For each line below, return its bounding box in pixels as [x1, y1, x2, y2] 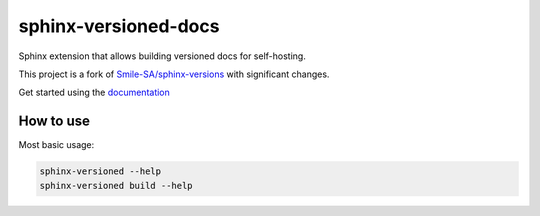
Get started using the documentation [18, 86, 170, 99]
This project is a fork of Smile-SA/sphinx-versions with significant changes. [18, 68, 330, 80]
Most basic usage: [18, 139, 95, 151]
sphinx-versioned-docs [18, 15, 220, 37]
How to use [18, 113, 90, 130]
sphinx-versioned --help [39, 166, 162, 177]
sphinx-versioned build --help [39, 180, 194, 191]
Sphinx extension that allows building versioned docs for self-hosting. [18, 50, 307, 62]
